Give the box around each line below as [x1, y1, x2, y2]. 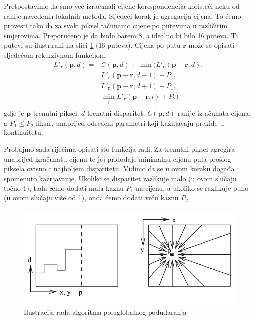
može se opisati [188, 40, 235, 50]
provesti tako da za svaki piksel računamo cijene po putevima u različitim [4, 20, 228, 31]
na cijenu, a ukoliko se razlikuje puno [135, 183, 249, 193]
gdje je [4, 108, 24, 118]
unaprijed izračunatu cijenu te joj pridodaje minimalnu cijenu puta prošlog [4, 153, 231, 164]
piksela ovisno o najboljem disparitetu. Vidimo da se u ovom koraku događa [4, 163, 235, 174]
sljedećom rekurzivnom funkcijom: [4, 49, 107, 60]
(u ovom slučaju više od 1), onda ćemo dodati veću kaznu [4, 192, 179, 203]
